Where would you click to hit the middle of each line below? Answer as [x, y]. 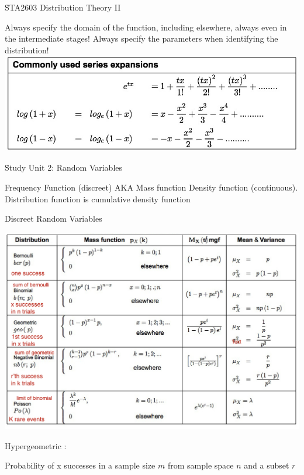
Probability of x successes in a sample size [80, 465]
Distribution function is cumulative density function [98, 199]
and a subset [267, 465]
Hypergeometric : [36, 445]
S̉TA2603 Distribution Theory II [63, 7]
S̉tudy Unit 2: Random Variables [64, 167]
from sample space [201, 465]
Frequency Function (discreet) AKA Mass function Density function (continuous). [151, 187]
